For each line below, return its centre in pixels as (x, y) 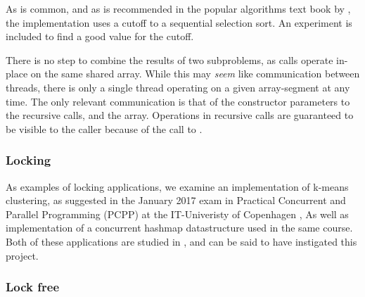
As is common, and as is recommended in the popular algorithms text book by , (178, 8)
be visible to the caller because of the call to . (104, 128)
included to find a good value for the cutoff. (100, 36)
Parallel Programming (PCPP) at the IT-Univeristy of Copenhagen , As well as (177, 214)
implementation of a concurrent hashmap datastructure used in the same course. (179, 228)
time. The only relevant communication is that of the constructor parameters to (178, 101)
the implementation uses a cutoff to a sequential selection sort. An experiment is (179, 22)
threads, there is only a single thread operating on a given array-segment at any (178, 87)
